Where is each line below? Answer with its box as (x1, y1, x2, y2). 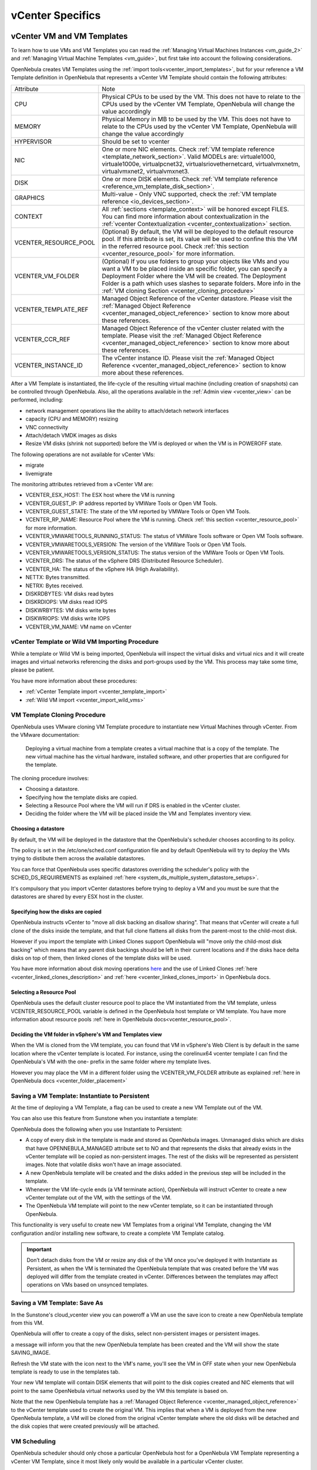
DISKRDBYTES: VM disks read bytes (25, 590, 114, 597)
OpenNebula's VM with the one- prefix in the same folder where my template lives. (11, 1058, 211, 1065)
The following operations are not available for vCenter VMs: (11, 450, 156, 458)
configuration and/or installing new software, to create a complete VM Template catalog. (11, 1230, 225, 1237)
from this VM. (11, 1319, 44, 1326)
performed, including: (11, 396, 64, 403)
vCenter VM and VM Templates (11, 31, 129, 41)
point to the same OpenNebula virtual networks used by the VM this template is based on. (11, 1387, 228, 1394)
